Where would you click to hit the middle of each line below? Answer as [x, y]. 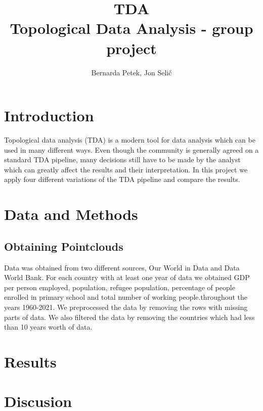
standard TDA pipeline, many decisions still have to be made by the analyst [122, 159]
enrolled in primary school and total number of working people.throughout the [126, 297]
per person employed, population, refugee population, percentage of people [120, 287]
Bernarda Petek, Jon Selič [131, 72]
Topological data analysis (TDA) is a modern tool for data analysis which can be [130, 140]
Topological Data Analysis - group [131, 28]
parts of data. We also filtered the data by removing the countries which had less [129, 317]
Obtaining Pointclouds [64, 246]
